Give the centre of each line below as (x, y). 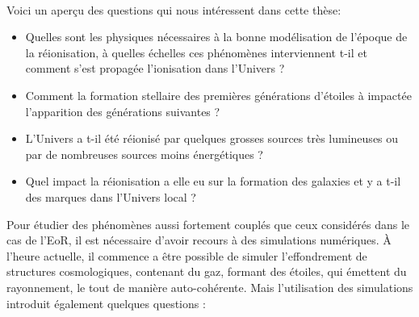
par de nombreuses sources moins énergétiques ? (144, 154)
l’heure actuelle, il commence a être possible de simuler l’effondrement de (187, 255)
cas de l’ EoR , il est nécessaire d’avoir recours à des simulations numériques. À (199, 240)
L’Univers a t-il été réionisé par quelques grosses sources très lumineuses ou (212, 138)
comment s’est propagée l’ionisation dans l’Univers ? (155, 68)
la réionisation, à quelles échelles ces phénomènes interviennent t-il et (196, 52)
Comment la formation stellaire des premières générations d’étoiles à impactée (218, 95)
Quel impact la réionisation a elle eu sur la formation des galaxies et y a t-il (213, 181)
